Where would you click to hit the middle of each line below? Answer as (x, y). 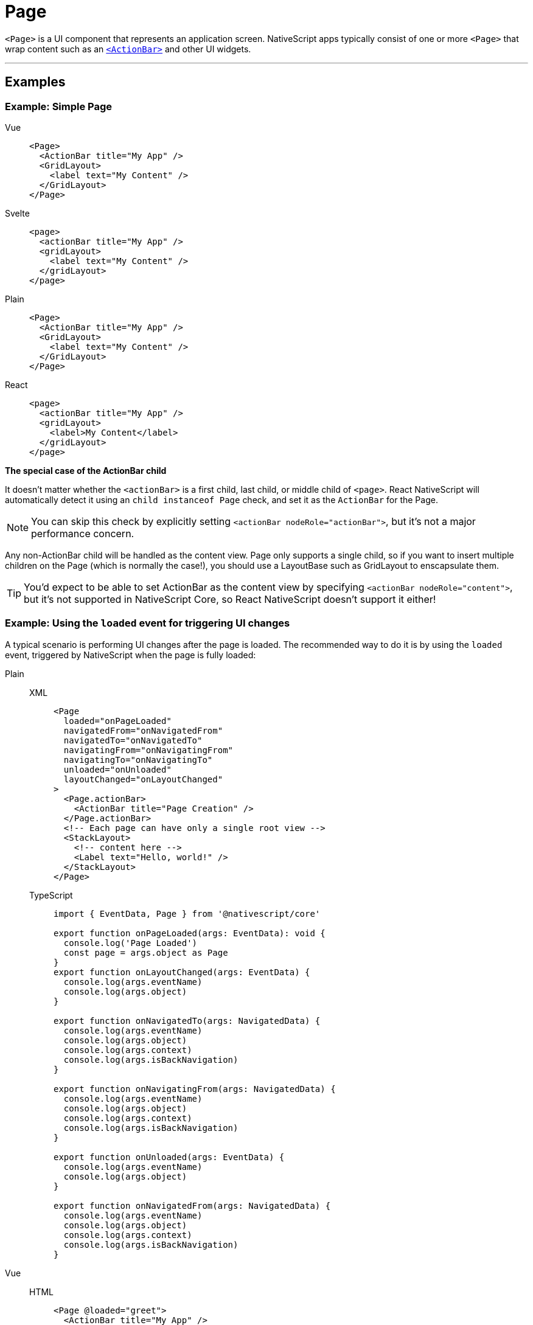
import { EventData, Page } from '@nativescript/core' (187, 913)
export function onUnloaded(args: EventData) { (169, 1157)
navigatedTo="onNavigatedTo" (133, 740)
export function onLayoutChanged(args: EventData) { (182, 972)
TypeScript (51, 895)
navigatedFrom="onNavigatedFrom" (143, 730)
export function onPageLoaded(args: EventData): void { (190, 933)
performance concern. (83, 533)
